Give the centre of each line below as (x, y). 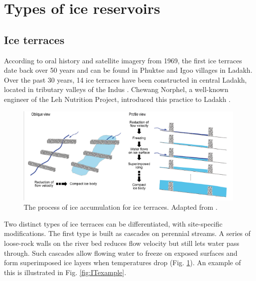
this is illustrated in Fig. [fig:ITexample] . (65, 272)
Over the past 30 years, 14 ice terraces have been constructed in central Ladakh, (126, 79)
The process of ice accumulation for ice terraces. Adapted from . (121, 207)
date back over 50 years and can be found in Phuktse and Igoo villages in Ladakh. (128, 70)
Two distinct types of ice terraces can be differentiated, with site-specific (113, 223)
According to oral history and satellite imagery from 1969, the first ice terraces (123, 60)
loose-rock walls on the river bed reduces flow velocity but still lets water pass (122, 243)
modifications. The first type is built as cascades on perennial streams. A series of (127, 233)
